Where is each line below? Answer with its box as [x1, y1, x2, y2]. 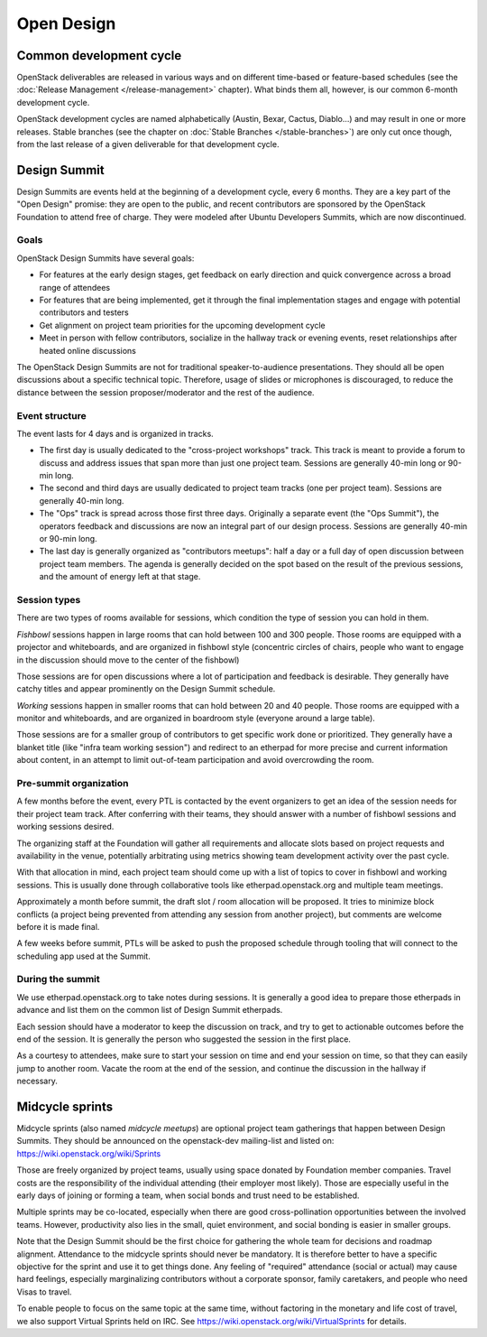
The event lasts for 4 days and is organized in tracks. [16, 428, 214, 439]
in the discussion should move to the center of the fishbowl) [16, 655, 240, 665]
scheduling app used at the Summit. [16, 951, 151, 961]
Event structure [16, 409, 87, 422]
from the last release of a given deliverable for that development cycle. [16, 139, 280, 150]
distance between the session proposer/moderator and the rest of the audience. [16, 386, 315, 397]
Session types [16, 593, 81, 606]
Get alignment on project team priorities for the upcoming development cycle [39, 320, 326, 330]
